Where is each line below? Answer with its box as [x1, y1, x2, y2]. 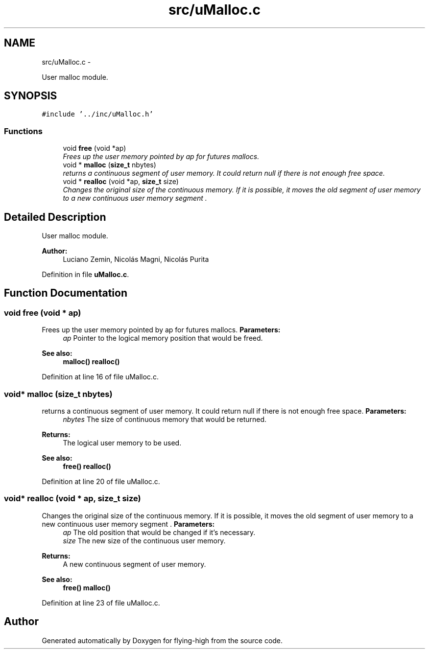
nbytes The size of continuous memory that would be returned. [63, 415, 267, 423]
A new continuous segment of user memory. [63, 560, 206, 568]
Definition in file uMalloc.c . [42, 270, 129, 279]
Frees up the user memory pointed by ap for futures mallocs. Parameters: [42, 326, 281, 334]
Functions [4, 126, 43, 136]
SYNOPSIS [4, 90, 57, 102]
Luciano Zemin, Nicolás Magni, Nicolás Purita [63, 255, 209, 264]
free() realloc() [63, 462, 111, 470]
